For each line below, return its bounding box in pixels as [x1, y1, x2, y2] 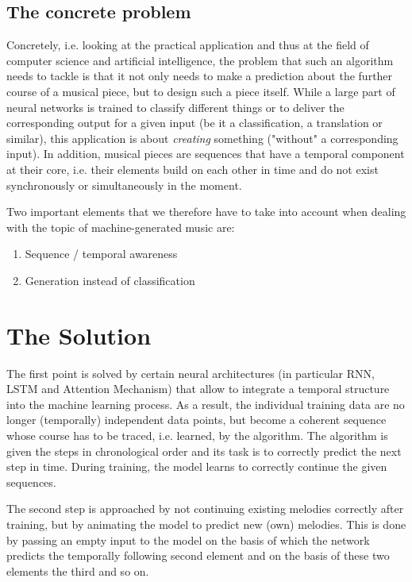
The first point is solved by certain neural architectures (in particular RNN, [6, 364, 375, 381]
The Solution [6, 318, 152, 351]
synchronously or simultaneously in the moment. [6, 176, 242, 193]
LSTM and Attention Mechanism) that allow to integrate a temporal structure [6, 380, 390, 397]
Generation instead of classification [25, 272, 195, 288]
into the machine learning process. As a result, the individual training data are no [6, 395, 405, 412]
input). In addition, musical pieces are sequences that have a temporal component [6, 145, 405, 162]
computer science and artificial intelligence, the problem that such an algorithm [6, 52, 394, 68]
